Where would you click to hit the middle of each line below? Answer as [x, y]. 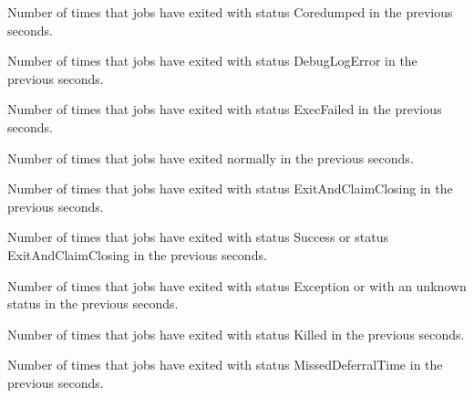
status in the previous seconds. [93, 304]
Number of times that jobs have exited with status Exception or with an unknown [237, 285]
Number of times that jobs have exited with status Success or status [198, 237]
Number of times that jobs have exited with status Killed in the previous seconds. [236, 334]
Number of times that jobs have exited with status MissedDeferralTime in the [225, 365]
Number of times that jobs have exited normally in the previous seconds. [211, 157]
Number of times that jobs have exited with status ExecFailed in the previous [225, 109]
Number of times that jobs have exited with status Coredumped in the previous [230, 12]
